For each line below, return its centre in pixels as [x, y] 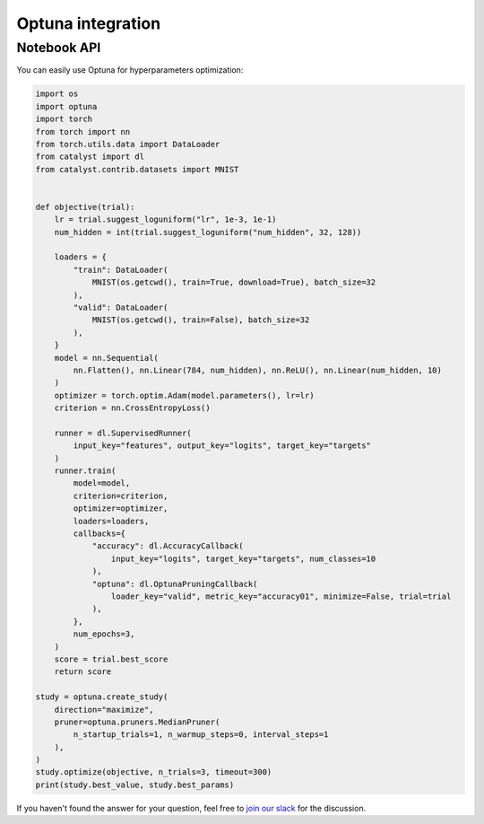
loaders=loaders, [111, 521]
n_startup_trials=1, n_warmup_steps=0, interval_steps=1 [201, 735]
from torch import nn [83, 131]
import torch [64, 119]
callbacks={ [99, 534]
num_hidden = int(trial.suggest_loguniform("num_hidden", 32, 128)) [208, 232]
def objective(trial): [85, 207]
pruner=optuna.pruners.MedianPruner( [137, 722]
